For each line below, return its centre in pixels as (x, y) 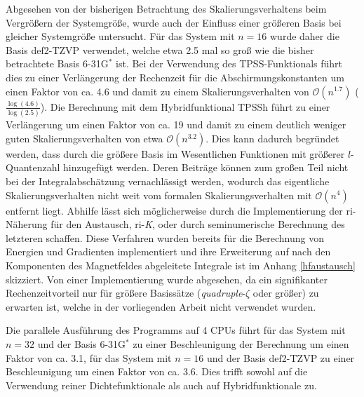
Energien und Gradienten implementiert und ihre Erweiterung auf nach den (168, 251)
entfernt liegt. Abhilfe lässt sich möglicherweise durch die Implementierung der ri (179, 210)
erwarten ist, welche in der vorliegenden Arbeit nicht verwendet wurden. (161, 306)
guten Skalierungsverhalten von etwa (85, 138)
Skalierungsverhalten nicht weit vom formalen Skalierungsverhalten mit (159, 195)
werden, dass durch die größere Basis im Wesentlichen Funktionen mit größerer (175, 153)
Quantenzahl (33, 167)
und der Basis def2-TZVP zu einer (281, 357)
